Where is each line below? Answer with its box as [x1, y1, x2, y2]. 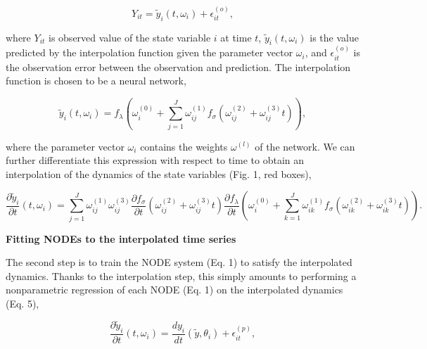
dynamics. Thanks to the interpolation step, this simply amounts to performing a [6, 268, 357, 283]
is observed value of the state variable [49, 30, 211, 44]
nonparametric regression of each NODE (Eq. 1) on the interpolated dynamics [6, 282, 343, 297]
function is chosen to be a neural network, [6, 73, 186, 88]
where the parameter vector [6, 139, 125, 153]
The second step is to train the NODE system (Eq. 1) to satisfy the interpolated [6, 255, 352, 269]
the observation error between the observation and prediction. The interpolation [6, 59, 351, 74]
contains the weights [140, 139, 228, 153]
